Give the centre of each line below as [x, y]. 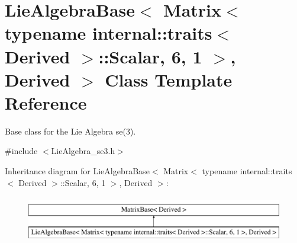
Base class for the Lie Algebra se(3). [70, 131]
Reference [46, 102]
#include [21, 151]
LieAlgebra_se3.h [83, 151]
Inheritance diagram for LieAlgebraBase [77, 171]
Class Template [169, 79]
